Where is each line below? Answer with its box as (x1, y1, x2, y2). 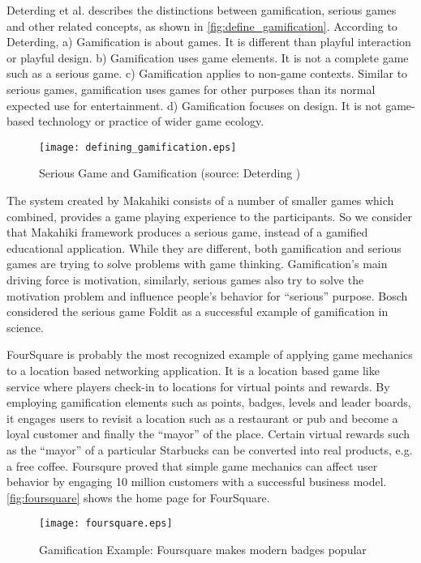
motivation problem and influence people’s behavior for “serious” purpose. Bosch (6, 287, 408, 304)
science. (6, 318, 44, 335)
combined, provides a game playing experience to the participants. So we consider (6, 207, 413, 224)
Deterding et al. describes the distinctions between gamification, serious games (6, 2, 397, 18)
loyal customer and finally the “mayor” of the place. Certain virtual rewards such (6, 425, 410, 442)
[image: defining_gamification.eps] (39, 141, 237, 153)
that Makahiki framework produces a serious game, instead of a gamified (6, 224, 368, 241)
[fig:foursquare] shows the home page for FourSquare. (6, 488, 270, 505)
